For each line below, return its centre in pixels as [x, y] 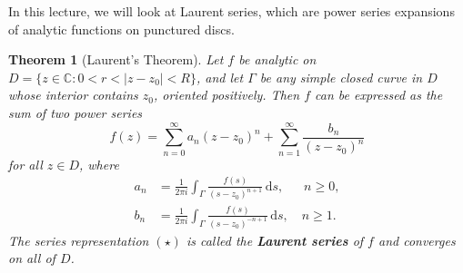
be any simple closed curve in [341, 77]
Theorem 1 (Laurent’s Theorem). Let [116, 59]
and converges [417, 240]
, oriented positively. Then [226, 95]
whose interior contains [73, 95]
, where [99, 164]
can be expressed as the [379, 95]
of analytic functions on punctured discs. [121, 29]
